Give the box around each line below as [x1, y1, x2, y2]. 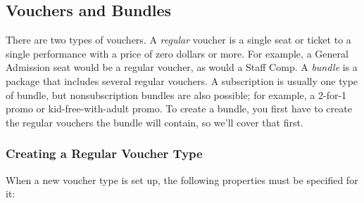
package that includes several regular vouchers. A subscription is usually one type [6, 73, 358, 88]
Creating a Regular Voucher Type [6, 145, 203, 162]
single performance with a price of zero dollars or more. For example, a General [6, 46, 349, 60]
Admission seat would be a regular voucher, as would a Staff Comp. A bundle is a [6, 60, 358, 74]
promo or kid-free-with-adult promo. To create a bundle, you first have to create [6, 101, 352, 116]
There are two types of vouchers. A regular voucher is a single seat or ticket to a [6, 32, 351, 47]
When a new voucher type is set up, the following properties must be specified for [6, 172, 358, 187]
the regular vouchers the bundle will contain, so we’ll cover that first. [6, 114, 303, 129]
